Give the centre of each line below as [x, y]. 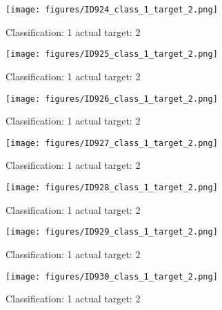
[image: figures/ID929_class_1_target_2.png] [112, 232]
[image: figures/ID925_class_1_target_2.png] [112, 54]
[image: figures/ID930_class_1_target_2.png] [112, 276]
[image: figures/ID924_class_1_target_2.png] [112, 10]
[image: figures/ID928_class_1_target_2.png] [112, 188]
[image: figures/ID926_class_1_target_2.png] [112, 99]
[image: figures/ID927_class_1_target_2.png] [112, 143]
